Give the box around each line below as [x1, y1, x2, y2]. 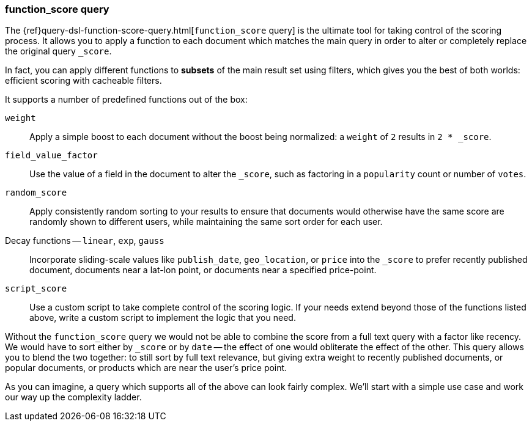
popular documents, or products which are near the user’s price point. [5, 362, 287, 373]
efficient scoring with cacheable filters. [5, 75, 162, 86]
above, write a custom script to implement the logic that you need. [29, 312, 296, 323]
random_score [5, 188, 67, 198]
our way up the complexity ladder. [5, 392, 142, 403]
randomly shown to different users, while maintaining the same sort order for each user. [29, 216, 383, 227]
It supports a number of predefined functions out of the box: [5, 94, 248, 105]
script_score [5, 284, 67, 294]
